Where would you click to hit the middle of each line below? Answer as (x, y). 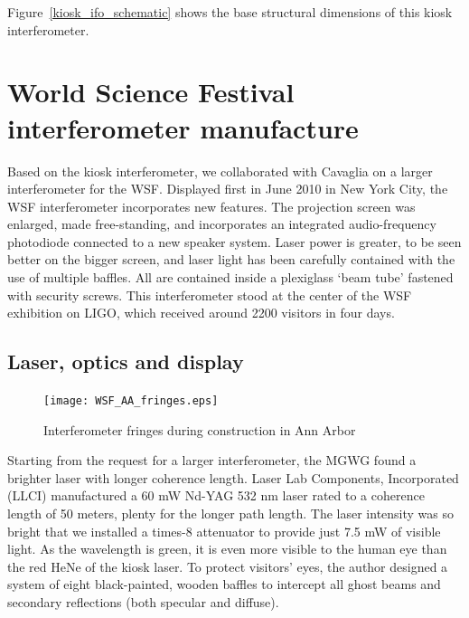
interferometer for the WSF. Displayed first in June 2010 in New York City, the (228, 189)
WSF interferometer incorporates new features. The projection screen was (211, 206)
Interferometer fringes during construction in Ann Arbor (200, 429)
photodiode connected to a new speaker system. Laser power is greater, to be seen (234, 241)
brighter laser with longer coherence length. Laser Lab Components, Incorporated (233, 477)
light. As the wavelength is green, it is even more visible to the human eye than (227, 549)
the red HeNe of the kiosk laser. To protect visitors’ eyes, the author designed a (228, 566)
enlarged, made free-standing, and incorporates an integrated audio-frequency (222, 224)
